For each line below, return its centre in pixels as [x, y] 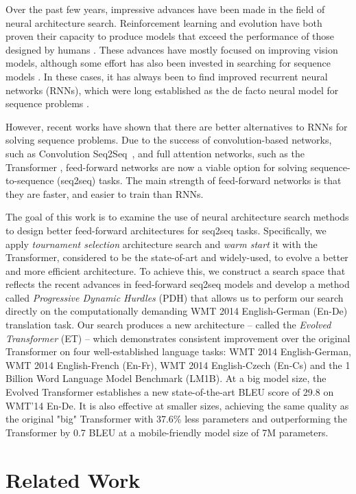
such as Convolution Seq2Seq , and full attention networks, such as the [155, 153]
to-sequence [30, 180]
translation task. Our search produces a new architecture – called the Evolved [168, 325]
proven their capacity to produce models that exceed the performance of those [170, 36]
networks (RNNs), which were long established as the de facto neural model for [172, 90]
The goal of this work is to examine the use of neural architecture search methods [177, 217]
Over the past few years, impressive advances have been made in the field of [165, 9]
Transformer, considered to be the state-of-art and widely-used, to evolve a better [177, 257]
